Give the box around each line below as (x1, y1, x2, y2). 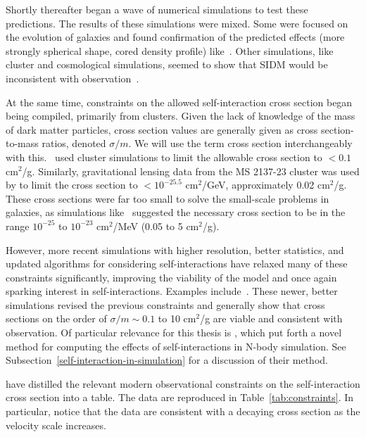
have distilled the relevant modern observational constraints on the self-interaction (6, 376, 360, 391)
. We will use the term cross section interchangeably (128, 136, 353, 151)
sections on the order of (6, 311, 107, 326)
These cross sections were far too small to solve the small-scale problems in (6, 191, 329, 205)
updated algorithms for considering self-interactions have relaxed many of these (6, 256, 348, 271)
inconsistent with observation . (6, 70, 139, 85)
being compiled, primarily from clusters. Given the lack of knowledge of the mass (6, 108, 355, 123)
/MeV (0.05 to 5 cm (113, 218, 199, 233)
